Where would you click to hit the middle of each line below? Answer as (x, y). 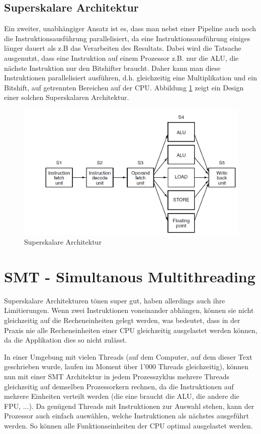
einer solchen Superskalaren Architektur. (67, 97)
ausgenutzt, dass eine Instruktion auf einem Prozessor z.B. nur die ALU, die (121, 58)
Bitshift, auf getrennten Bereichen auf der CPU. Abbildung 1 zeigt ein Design (124, 87)
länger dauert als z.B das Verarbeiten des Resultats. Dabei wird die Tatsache (123, 48)
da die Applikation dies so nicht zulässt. (66, 340)
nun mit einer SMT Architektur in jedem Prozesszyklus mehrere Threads (117, 376)
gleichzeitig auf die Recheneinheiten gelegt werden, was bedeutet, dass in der (122, 320)
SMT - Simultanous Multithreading (130, 276)
